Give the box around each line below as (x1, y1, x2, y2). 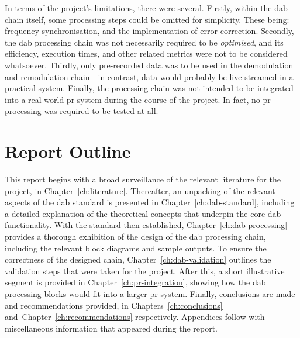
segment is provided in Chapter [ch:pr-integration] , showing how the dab (5, 276, 266, 288)
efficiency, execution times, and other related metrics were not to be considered (5, 47, 288, 60)
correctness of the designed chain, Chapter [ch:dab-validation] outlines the (5, 253, 271, 265)
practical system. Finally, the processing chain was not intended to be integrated (5, 82, 294, 94)
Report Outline (5, 139, 131, 163)
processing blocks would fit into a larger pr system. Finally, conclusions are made (5, 288, 295, 299)
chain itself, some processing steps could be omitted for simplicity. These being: (5, 13, 289, 25)
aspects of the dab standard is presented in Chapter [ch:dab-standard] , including (5, 196, 295, 208)
